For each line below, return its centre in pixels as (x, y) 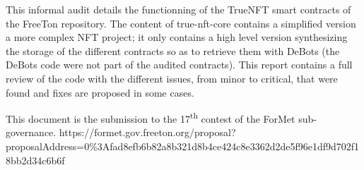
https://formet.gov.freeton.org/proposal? (147, 132)
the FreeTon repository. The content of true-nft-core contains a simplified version (181, 23)
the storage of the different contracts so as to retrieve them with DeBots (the (173, 50)
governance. (31, 132)
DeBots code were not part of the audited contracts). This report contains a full (179, 65)
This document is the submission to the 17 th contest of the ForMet (151, 117)
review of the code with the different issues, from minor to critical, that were (172, 78)
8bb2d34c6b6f (35, 160)
